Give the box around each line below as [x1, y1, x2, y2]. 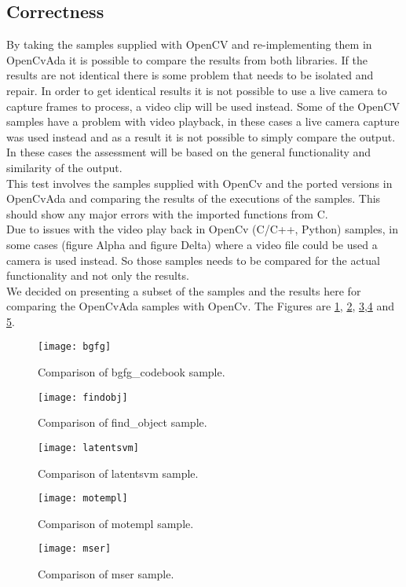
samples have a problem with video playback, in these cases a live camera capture [6, 113, 400, 130]
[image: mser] [38, 543, 112, 555]
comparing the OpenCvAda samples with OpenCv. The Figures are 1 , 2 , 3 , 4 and [6, 298, 395, 314]
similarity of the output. [6, 159, 123, 175]
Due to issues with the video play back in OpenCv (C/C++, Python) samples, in [6, 221, 398, 237]
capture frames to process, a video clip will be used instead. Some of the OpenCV [6, 97, 400, 114]
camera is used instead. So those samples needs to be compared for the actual [6, 251, 380, 268]
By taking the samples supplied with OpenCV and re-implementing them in [6, 36, 372, 53]
